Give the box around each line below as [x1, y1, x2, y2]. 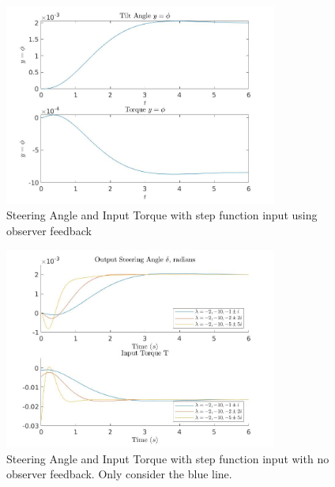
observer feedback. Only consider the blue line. [6, 466, 232, 482]
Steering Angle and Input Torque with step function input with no [6, 450, 329, 466]
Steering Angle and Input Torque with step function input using [6, 207, 318, 223]
